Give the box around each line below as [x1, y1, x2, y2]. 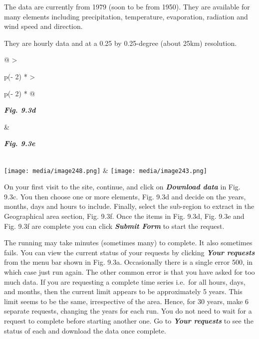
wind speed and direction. [4, 21, 83, 31]
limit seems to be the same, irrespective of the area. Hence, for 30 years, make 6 [4, 296, 249, 306]
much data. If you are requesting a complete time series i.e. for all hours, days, [4, 276, 246, 287]
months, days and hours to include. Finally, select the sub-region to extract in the [4, 201, 255, 211]
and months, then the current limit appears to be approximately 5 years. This [4, 286, 243, 297]
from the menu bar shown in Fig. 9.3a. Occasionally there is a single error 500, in [4, 257, 253, 267]
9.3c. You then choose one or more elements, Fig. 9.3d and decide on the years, [4, 191, 246, 201]
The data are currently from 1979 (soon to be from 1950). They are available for [4, 1, 250, 11]
